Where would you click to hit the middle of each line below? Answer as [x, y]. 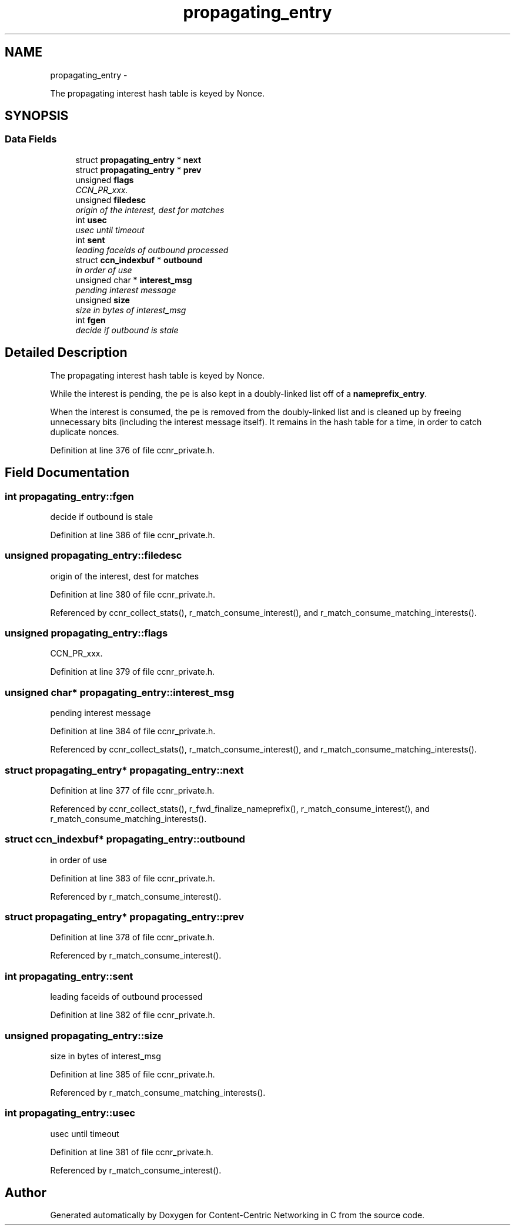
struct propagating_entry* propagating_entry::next [124, 770]
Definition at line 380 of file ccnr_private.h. [133, 594]
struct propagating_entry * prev [138, 170]
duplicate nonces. [85, 432]
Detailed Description [66, 353]
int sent [90, 240]
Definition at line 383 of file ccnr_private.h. [133, 878]
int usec [91, 220]
